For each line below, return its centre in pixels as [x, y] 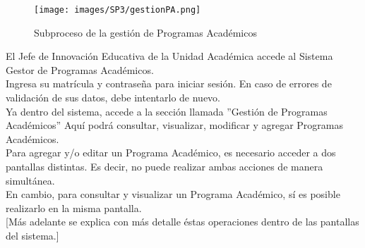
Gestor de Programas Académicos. [80, 69]
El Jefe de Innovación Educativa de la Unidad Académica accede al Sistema [169, 56]
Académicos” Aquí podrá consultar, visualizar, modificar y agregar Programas [174, 125]
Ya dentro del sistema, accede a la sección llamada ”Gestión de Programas [167, 111]
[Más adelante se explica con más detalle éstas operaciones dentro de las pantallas [182, 222]
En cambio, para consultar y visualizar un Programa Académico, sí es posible [173, 194]
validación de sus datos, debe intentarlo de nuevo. [113, 98]
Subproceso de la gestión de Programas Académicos [145, 32]
